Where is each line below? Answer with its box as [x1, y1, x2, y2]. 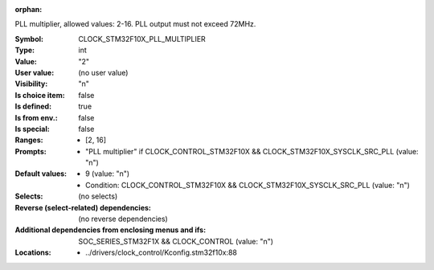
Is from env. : [14, 112, 58, 122]
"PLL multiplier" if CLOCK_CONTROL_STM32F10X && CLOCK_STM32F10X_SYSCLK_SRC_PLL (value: [85, 146, 419, 156]
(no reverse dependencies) [78, 214, 168, 224]
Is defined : [14, 101, 52, 112]
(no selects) [78, 191, 118, 201]
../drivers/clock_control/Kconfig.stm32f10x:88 [85, 247, 237, 257]
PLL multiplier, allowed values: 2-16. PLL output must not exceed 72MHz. [14, 19, 256, 29]
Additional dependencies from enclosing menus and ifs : [14, 225, 207, 235]
